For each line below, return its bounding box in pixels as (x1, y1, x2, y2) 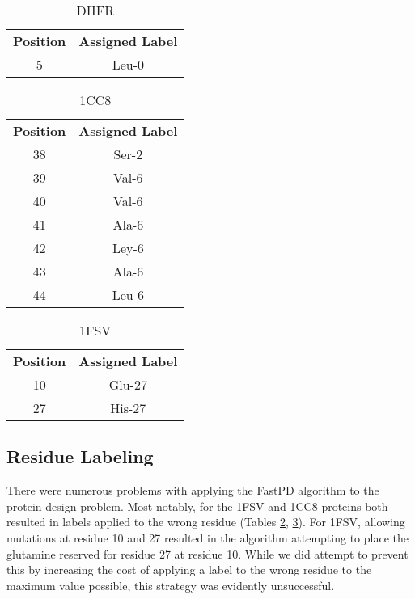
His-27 (110, 399, 146, 417)
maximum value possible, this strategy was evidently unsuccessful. (6, 576, 335, 593)
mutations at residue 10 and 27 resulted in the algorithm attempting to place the (6, 529, 409, 546)
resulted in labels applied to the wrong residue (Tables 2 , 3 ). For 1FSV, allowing (6, 513, 405, 530)
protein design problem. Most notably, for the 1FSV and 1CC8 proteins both (6, 497, 388, 514)
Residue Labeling (6, 444, 154, 469)
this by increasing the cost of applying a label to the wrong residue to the (6, 561, 372, 578)
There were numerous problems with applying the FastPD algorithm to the (6, 482, 379, 499)
